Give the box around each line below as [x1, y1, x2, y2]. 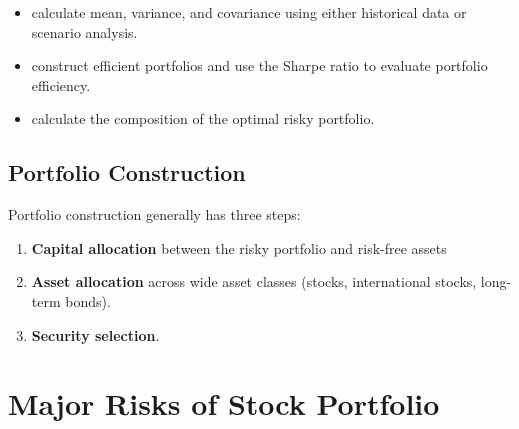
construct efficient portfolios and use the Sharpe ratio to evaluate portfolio [31, 55, 488, 76]
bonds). [65, 290, 111, 311]
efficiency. [31, 74, 91, 95]
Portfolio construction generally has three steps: [8, 204, 301, 225]
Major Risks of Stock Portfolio [8, 383, 440, 424]
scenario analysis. [31, 21, 138, 42]
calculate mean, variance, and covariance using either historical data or [31, 2, 467, 22]
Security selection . [31, 324, 160, 345]
